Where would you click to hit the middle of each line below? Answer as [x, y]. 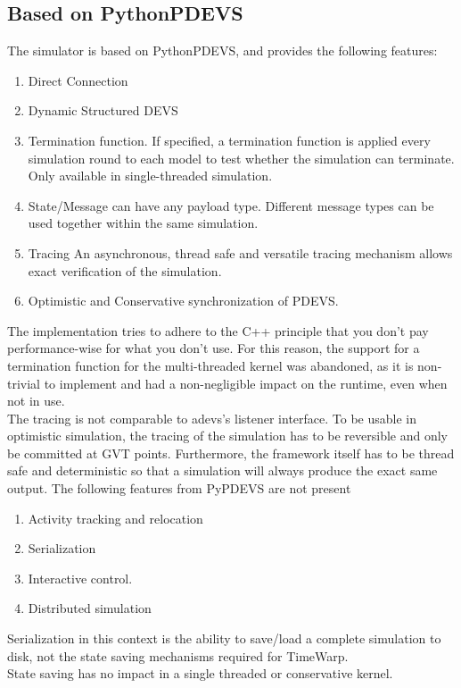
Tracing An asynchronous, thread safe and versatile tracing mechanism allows [240, 252]
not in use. [36, 401]
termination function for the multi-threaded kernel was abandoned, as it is [210, 365]
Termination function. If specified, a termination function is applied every [229, 140]
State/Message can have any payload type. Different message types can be [231, 205]
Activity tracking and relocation [115, 518]
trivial [24, 383]
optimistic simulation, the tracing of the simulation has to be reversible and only [228, 436]
